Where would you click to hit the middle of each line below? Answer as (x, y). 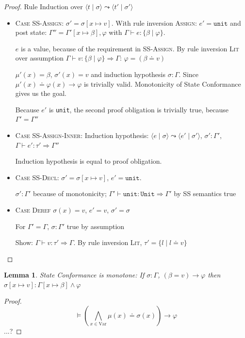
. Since (188, 74)
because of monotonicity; (70, 193)
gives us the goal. (41, 93)
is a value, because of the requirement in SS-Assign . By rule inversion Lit (130, 48)
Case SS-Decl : (37, 177)
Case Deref (33, 209)
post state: (31, 32)
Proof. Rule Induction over (43, 6)
